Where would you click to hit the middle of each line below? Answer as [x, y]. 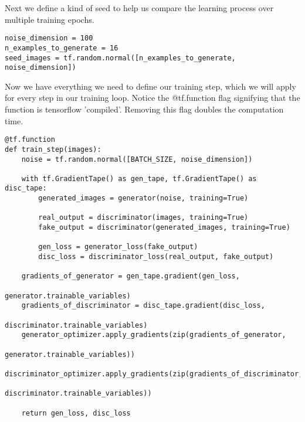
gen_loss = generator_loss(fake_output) [118, 247]
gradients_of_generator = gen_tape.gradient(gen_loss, [131, 276]
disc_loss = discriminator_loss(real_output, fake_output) [156, 257]
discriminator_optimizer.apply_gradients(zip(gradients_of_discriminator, [154, 374]
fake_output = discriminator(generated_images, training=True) [164, 228]
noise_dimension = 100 [49, 38]
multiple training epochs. [50, 19]
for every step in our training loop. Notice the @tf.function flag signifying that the [152, 98]
